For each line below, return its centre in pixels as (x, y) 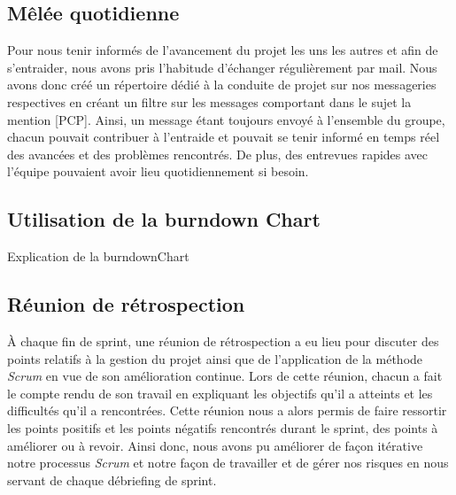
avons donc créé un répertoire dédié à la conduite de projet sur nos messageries (222, 85)
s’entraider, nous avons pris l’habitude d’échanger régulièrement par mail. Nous (222, 67)
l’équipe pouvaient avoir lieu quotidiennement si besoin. (158, 171)
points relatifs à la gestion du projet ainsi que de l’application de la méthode (215, 358)
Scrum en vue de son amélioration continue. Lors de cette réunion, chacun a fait (225, 376)
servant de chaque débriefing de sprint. (112, 480)
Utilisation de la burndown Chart (164, 219)
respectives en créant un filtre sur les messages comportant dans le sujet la (209, 101)
